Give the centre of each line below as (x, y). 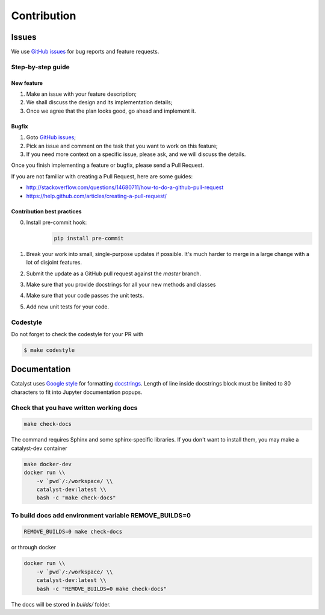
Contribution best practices (46, 211)
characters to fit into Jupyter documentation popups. (77, 392)
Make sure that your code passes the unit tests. (85, 296)
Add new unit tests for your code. (68, 307)
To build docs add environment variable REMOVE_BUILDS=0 (101, 515)
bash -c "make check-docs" (76, 498)
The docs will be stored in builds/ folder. (61, 604)
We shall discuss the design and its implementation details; (99, 102)
